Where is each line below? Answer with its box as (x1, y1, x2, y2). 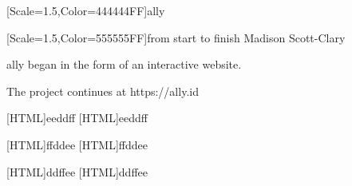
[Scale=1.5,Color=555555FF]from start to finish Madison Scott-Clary (6, 29, 346, 46)
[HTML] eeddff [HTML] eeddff (6, 109, 148, 126)
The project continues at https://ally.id (6, 82, 199, 99)
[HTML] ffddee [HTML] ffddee (6, 136, 148, 152)
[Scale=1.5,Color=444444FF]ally (6, 2, 165, 18)
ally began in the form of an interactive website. (6, 56, 242, 73)
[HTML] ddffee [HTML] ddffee (6, 163, 148, 180)
